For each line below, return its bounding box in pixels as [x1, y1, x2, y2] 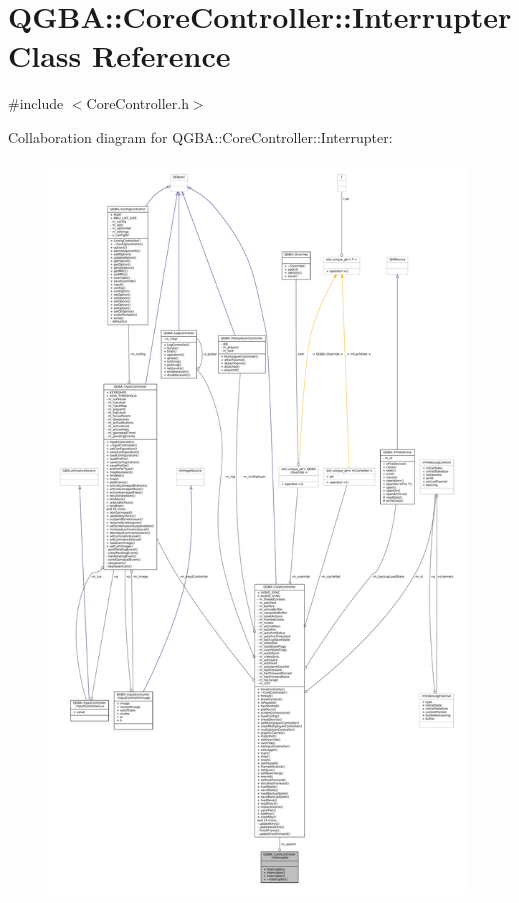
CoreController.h [86, 93, 189, 114]
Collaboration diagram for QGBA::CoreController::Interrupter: [8, 126, 393, 147]
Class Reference [8, 35, 231, 76]
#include [8, 93, 64, 114]
